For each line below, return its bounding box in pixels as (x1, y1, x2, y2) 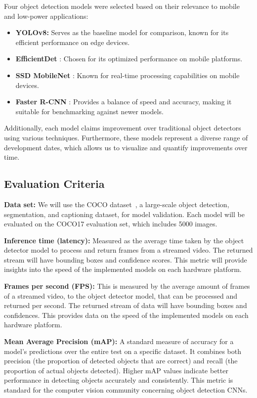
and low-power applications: (4, 10, 88, 21)
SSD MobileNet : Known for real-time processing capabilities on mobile (15, 70, 240, 80)
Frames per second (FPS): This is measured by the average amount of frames (4, 281, 250, 291)
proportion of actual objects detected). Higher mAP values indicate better (4, 365, 228, 375)
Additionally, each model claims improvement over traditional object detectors (4, 123, 241, 133)
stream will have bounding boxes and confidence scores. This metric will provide (4, 254, 247, 265)
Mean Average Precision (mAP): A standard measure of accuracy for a (4, 336, 234, 347)
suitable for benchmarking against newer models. (15, 106, 164, 116)
